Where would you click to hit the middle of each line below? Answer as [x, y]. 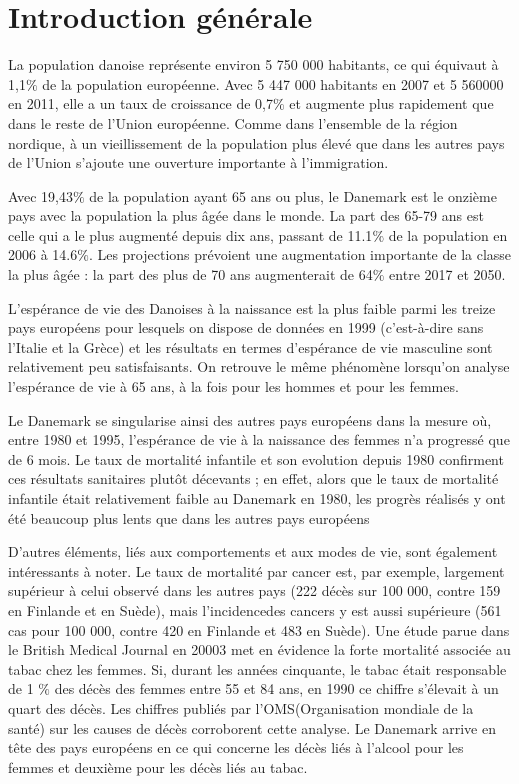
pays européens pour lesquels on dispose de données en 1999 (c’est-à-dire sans [246, 327]
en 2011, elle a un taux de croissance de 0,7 [140, 103]
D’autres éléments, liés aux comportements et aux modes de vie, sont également [253, 551]
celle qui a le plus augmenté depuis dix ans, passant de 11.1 [190, 234]
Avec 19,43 [40, 195]
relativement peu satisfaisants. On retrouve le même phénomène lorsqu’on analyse [259, 366]
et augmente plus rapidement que [391, 103]
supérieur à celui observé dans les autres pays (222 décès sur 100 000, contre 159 [254, 590]
